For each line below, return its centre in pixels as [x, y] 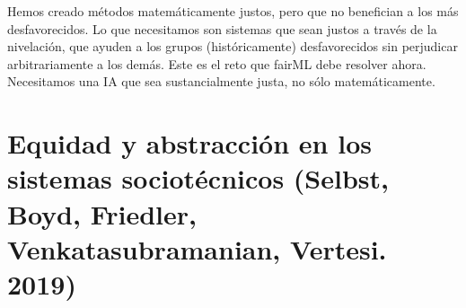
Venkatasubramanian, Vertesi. [197, 248]
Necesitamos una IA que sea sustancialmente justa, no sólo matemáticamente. [221, 81]
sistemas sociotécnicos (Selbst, [198, 178]
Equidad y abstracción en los [189, 143]
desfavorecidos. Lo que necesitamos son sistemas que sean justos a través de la [222, 28]
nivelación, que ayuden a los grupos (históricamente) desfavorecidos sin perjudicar [233, 46]
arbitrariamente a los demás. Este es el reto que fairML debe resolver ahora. [217, 63]
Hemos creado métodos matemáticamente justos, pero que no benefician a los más [233, 11]
